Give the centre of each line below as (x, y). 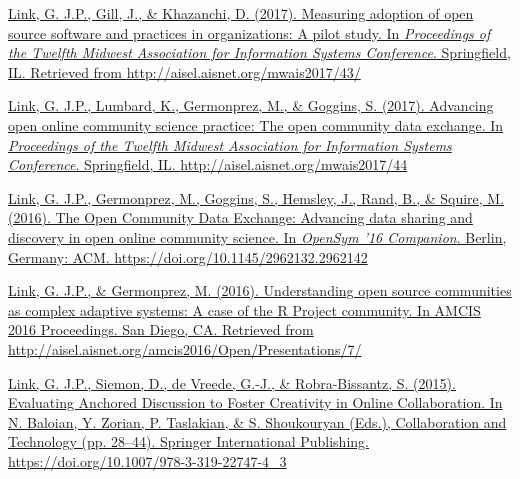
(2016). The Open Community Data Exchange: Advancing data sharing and (240, 217)
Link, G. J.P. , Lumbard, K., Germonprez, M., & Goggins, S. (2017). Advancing (251, 105)
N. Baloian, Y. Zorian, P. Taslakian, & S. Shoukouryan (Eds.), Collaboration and (257, 421)
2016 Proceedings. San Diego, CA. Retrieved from (161, 329)
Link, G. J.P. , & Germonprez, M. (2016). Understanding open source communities (260, 290)
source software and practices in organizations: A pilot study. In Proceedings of (249, 32)
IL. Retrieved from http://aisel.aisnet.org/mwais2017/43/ (184, 71)
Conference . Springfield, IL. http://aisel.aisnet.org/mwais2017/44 (208, 164)
